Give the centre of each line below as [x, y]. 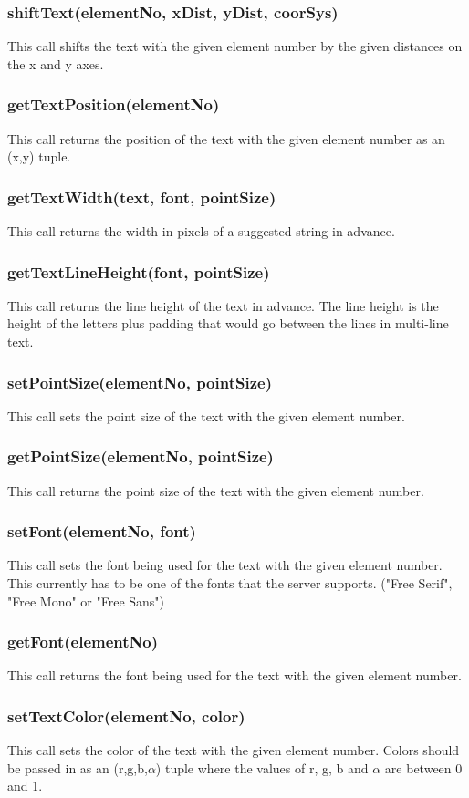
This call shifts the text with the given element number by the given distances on [235, 46]
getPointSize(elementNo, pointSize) [141, 456]
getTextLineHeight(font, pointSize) [139, 271]
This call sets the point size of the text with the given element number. [206, 415]
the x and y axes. [56, 63]
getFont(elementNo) [83, 642]
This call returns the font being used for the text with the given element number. [234, 675]
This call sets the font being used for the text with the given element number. [225, 565]
